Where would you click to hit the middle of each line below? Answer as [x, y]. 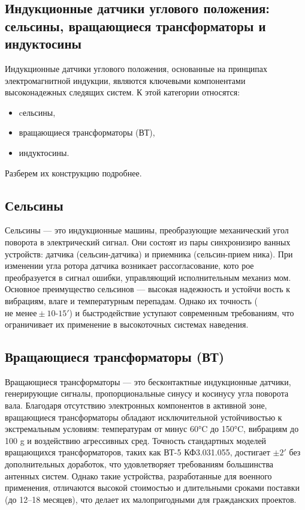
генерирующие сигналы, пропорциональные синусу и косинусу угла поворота [147, 393]
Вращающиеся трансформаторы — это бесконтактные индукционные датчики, [148, 381]
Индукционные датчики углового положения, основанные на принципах [136, 68]
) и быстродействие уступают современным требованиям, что [182, 312]
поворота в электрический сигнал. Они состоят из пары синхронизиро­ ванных [148, 241]
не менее [21, 313]
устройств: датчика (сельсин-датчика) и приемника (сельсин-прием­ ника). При [149, 253]
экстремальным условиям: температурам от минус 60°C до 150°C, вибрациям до [152, 429]
